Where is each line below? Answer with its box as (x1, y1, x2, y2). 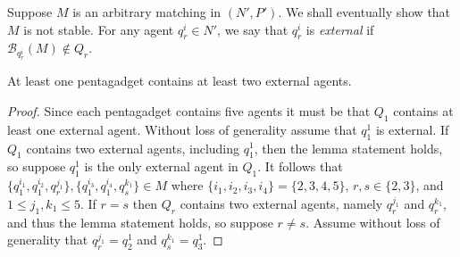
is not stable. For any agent (23, 20, 174, 38)
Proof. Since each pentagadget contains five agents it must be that (7, 101, 371, 120)
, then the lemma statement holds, (254, 138, 443, 157)
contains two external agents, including (26, 138, 240, 157)
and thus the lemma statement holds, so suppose (7, 212, 273, 231)
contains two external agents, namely (180, 194, 383, 212)
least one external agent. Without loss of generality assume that (7, 120, 357, 138)
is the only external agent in (84, 157, 238, 176)
